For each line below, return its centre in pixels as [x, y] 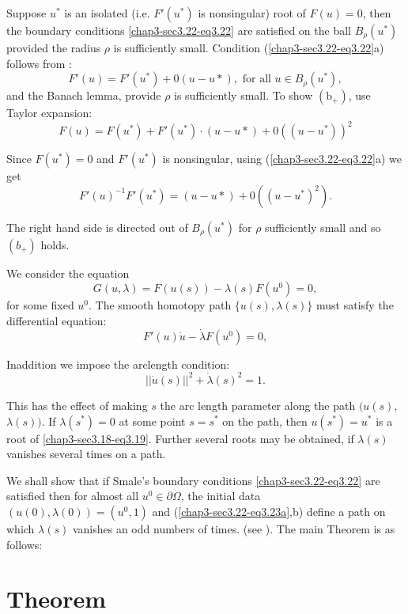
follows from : [39, 63]
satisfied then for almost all [73, 496]
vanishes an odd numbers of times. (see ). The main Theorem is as [234, 528]
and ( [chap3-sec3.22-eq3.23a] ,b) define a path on [269, 511]
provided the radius [54, 47]
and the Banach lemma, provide [84, 95]
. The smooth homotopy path [160, 305]
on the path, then [265, 421]
